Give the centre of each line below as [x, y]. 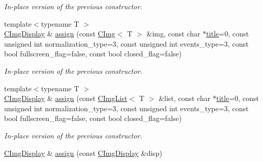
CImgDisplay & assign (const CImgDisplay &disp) [83, 153]
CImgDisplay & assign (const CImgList [66, 98]
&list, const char [185, 98]
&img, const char [173, 34]
